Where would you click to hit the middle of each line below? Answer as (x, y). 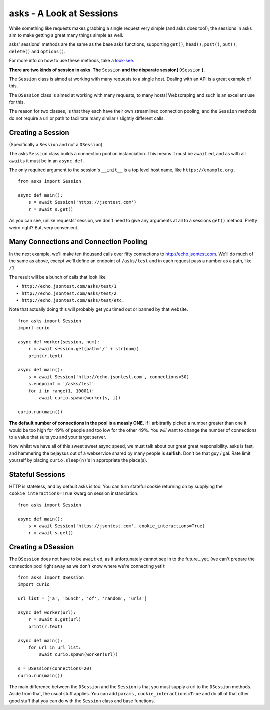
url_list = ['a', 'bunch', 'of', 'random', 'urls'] (83, 599)
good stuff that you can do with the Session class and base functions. (82, 701)
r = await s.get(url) (55, 620)
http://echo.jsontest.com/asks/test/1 (69, 286)
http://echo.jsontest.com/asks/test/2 (69, 293)
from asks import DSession (51, 578)
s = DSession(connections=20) (55, 669)
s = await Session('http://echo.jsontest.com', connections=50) (109, 377)
